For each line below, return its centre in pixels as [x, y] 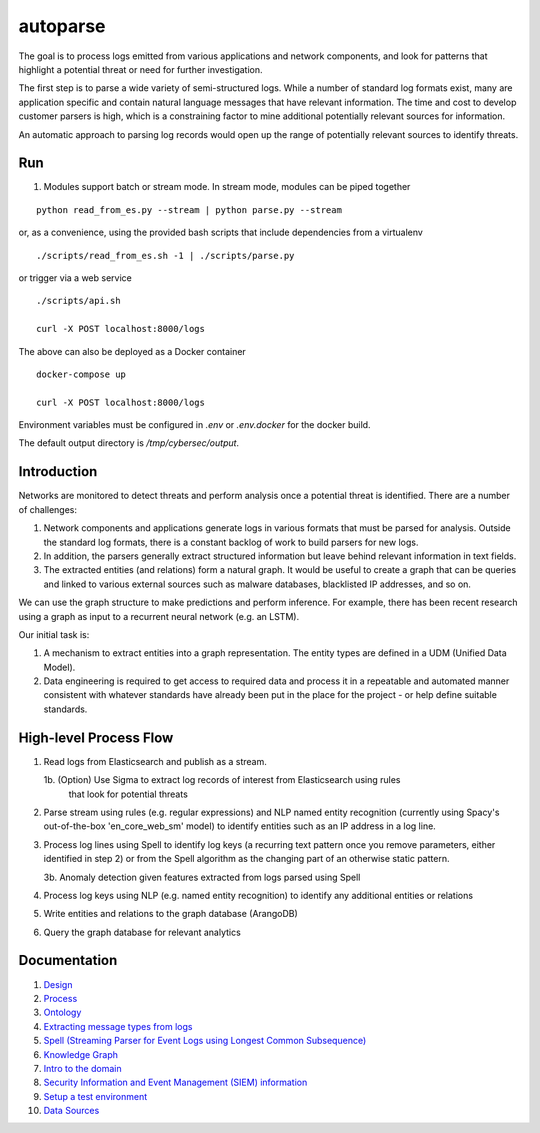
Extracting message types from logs [118, 1026]
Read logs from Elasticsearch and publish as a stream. [155, 761]
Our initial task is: [54, 634]
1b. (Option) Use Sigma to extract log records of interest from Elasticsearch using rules [222, 780]
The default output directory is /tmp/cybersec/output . [129, 443]
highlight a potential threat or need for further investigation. [141, 69]
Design [58, 984]
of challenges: [48, 509]
